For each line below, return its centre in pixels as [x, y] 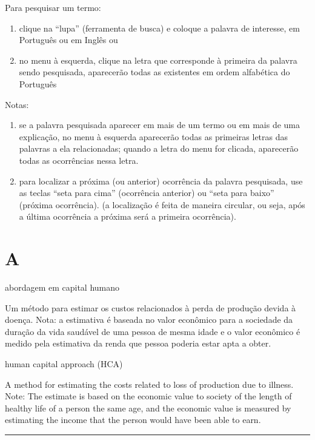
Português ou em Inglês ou [68, 40]
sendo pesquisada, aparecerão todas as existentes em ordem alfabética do [154, 72]
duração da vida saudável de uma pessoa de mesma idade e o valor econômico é [153, 331]
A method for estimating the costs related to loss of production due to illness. [149, 384]
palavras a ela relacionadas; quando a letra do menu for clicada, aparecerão [159, 148]
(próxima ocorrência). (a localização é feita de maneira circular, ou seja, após [162, 204]
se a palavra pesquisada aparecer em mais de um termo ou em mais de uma [160, 125]
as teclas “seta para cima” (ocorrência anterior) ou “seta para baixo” [147, 193]
